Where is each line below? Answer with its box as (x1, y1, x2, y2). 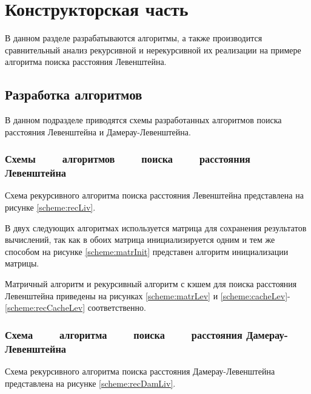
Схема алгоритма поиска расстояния (5, 327, 242, 342)
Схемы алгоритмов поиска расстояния (5, 151, 250, 166)
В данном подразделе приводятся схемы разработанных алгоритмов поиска (5, 114, 282, 126)
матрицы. (5, 257, 39, 270)
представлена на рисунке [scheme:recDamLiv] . (5, 376, 176, 389)
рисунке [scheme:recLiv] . (5, 201, 96, 214)
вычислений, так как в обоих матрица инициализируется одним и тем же (5, 233, 275, 246)
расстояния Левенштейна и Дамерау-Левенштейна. (5, 125, 191, 138)
